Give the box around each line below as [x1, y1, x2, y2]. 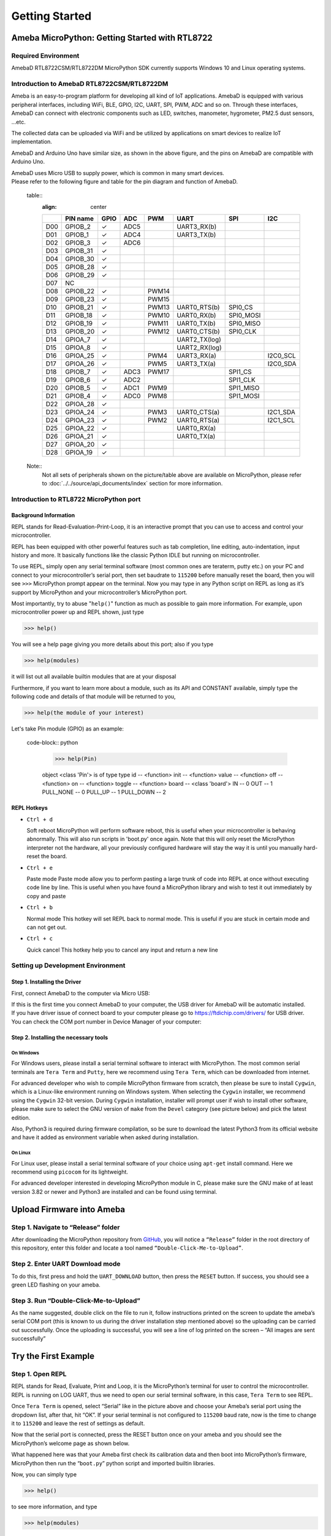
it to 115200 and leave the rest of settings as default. [11, 1419, 145, 1427]
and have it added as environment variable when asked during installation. [11, 1134, 199, 1141]
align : [42, 203, 57, 210]
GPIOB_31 [65, 246, 93, 255]
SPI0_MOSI [228, 311, 261, 319]
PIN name [65, 214, 94, 223]
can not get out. [26, 923, 67, 931]
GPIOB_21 [65, 303, 93, 312]
